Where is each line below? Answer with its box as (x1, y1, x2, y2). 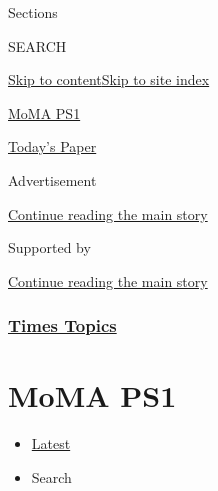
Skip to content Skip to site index (8, 69, 210, 90)
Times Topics (8, 313, 117, 338)
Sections (8, 2, 58, 22)
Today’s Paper (8, 136, 97, 157)
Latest (31, 433, 71, 454)
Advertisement (8, 169, 97, 190)
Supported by (8, 237, 91, 258)
